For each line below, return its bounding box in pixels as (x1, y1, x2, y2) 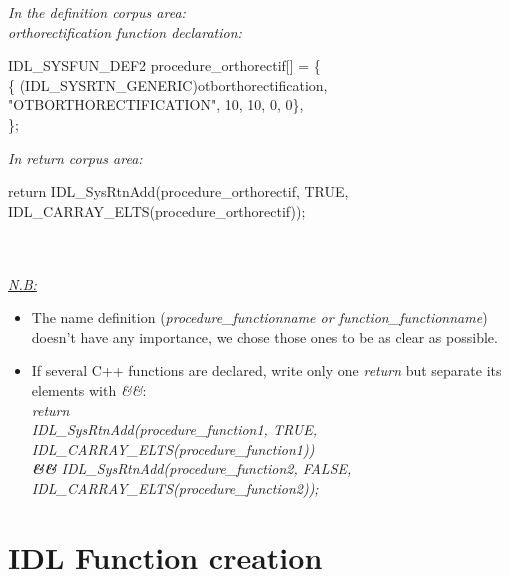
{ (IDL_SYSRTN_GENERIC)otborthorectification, (8, 74, 328, 95)
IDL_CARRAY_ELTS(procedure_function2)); (31, 477, 319, 498)
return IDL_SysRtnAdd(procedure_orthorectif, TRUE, (8, 181, 349, 202)
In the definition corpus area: (8, 2, 186, 22)
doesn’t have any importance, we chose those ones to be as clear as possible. (31, 326, 498, 347)
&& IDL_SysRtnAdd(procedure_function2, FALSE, (31, 458, 352, 479)
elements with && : (31, 379, 147, 400)
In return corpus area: (8, 147, 143, 168)
